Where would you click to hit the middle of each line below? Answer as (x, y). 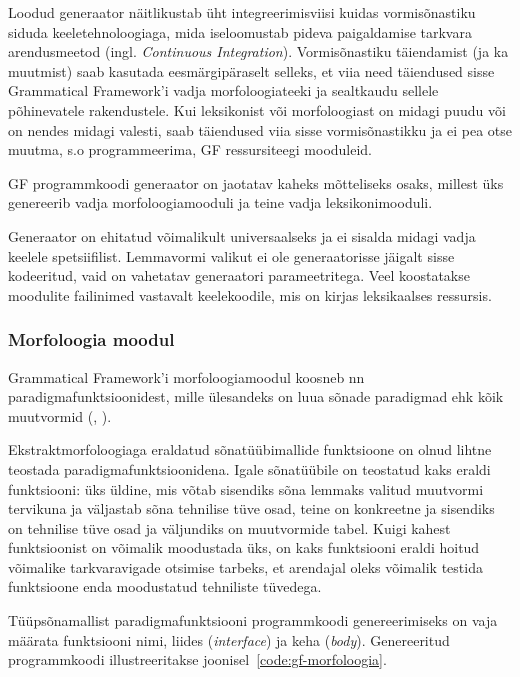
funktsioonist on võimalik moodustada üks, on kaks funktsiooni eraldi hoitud (244, 547)
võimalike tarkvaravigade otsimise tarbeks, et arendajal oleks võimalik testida (245, 566)
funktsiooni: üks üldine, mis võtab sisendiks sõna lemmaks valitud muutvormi (246, 488)
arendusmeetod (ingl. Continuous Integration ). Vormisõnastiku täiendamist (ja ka (258, 51)
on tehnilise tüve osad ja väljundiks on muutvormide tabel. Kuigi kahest (229, 527)
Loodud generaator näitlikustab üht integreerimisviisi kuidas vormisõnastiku (242, 12)
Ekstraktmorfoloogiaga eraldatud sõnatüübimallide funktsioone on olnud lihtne (250, 449)
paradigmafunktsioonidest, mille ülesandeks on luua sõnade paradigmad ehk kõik (256, 396)
